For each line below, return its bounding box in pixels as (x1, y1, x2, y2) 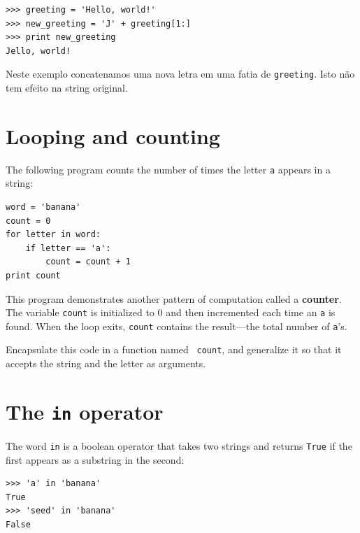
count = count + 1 (45, 257, 131, 267)
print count (6, 270, 61, 280)
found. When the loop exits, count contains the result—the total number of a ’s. (6, 318, 347, 333)
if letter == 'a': (25, 243, 111, 253)
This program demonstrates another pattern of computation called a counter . (6, 291, 342, 306)
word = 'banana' (6, 202, 81, 212)
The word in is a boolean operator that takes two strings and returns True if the (6, 438, 352, 453)
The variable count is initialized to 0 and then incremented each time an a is (6, 305, 336, 320)
